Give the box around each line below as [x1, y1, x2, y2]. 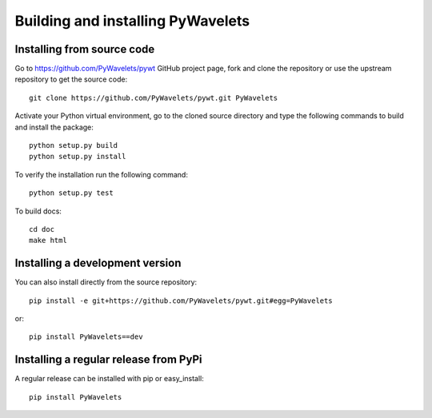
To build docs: [14, 206, 62, 216]
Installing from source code [14, 42, 155, 56]
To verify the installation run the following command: [14, 169, 188, 179]
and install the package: [14, 122, 94, 132]
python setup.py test [29, 189, 114, 197]
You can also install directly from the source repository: [14, 277, 198, 287]
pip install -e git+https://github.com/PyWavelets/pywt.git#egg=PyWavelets [29, 296, 333, 305]
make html [29, 236, 67, 245]
